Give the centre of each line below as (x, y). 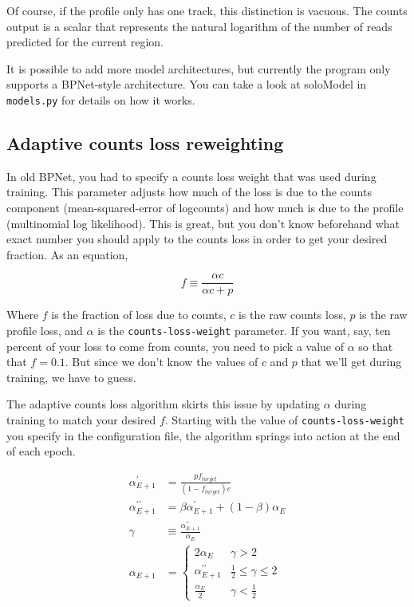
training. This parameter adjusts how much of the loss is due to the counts (189, 192)
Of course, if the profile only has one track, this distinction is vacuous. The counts (207, 10)
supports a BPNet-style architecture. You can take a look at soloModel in (187, 84)
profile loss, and (45, 331)
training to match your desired (81, 420)
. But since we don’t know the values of (162, 362)
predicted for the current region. (85, 42)
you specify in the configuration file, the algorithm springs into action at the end (203, 435)
